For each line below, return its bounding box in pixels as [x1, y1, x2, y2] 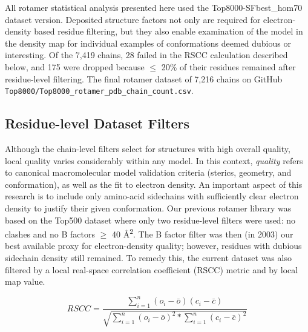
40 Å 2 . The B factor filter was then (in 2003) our [111, 226, 293, 240]
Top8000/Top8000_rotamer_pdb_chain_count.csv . [5, 84, 194, 97]
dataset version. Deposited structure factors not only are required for [5, 13, 261, 25]
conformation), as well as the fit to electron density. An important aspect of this [5, 178, 303, 190]
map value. [5, 275, 45, 288]
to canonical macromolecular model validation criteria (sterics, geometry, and [5, 166, 292, 179]
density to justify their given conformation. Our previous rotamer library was [5, 201, 292, 214]
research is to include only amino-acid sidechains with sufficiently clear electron [5, 190, 299, 202]
